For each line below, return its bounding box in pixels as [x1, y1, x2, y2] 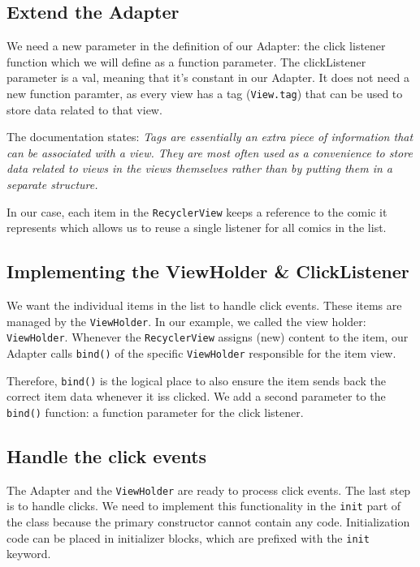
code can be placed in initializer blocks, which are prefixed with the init [6, 529, 370, 546]
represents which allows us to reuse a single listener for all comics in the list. [6, 219, 387, 236]
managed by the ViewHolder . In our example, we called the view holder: [6, 312, 366, 329]
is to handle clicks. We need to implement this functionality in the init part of [6, 497, 401, 514]
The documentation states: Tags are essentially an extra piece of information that [6, 128, 414, 145]
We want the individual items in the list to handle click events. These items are [6, 297, 402, 314]
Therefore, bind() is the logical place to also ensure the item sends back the [6, 372, 386, 389]
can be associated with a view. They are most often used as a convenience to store [6, 144, 413, 161]
